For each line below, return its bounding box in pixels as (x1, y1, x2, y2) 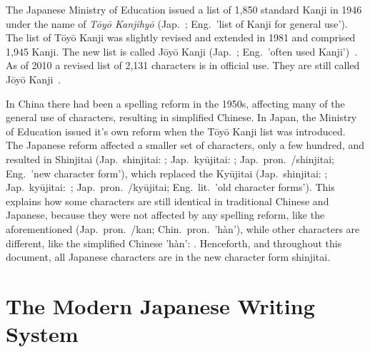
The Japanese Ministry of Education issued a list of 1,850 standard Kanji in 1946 (6, 2, 362, 16)
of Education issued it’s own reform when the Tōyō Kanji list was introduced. (6, 123, 346, 138)
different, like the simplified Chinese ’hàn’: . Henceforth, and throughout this (6, 235, 342, 250)
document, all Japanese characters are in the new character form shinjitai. (6, 249, 331, 264)
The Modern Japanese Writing (6, 291, 315, 320)
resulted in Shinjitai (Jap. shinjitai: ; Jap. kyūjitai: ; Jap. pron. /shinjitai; (6, 151, 334, 166)
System (6, 319, 79, 348)
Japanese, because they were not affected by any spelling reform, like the (6, 207, 325, 222)
